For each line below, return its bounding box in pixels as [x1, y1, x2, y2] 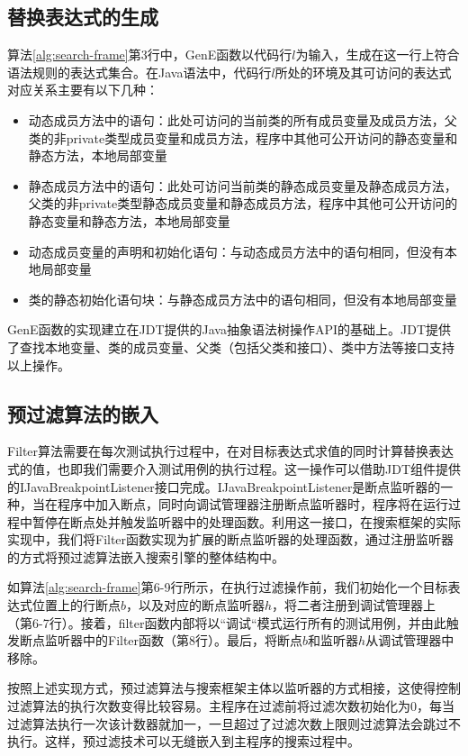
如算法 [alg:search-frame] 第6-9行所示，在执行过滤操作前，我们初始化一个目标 [7, 578, 448, 597]
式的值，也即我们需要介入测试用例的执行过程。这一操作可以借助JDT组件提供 [7, 459, 461, 478]
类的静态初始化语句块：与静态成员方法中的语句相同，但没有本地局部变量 [28, 289, 457, 308]
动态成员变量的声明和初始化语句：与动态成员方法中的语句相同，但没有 [28, 241, 445, 260]
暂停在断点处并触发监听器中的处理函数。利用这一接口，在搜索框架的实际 [31, 512, 461, 531]
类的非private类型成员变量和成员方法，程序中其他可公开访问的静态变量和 [28, 128, 458, 147]
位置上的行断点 [31, 596, 121, 615]
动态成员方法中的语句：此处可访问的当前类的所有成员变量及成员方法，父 [28, 110, 457, 129]
